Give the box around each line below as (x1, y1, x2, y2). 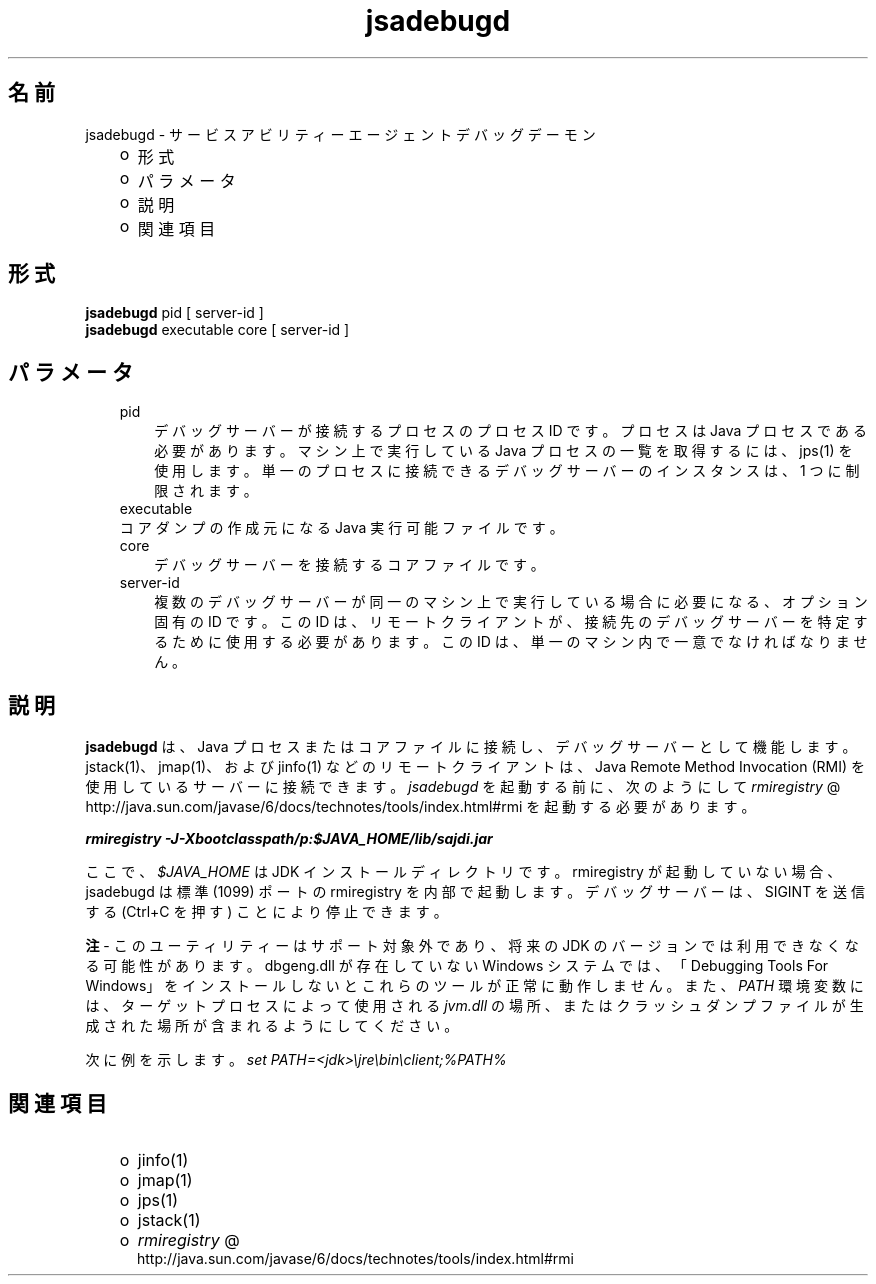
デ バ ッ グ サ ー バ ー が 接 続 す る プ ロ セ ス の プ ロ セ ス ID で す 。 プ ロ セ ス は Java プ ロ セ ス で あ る (154, 422, 867, 440)
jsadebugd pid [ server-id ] (85, 304, 264, 322)
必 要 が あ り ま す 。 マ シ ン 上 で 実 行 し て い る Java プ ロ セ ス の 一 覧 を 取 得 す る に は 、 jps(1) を (154, 442, 853, 460)
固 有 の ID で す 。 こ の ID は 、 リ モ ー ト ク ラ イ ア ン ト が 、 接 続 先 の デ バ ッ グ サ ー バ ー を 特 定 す (154, 613, 868, 631)
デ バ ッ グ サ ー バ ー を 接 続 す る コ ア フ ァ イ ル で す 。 (154, 556, 545, 574)
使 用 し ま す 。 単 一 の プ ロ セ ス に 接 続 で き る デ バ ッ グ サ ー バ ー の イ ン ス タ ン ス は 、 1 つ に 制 (154, 462, 860, 480)
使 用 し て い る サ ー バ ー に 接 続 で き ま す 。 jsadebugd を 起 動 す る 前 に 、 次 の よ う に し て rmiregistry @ (85, 778, 841, 796)
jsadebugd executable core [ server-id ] (85, 321, 350, 339)
